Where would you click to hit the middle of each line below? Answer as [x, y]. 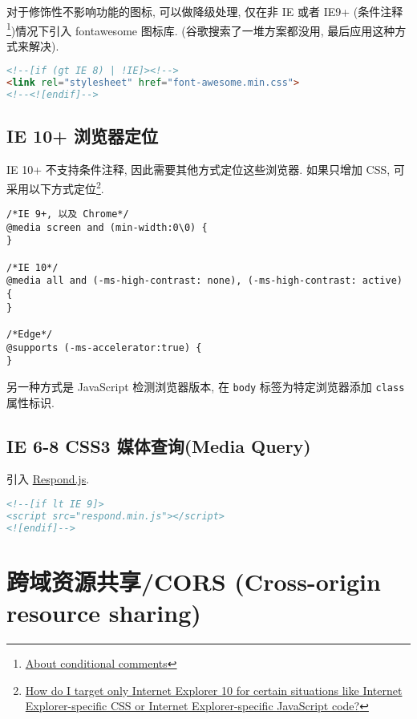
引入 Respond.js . [48, 479]
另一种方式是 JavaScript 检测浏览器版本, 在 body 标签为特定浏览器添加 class [206, 386]
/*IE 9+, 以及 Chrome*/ [68, 214]
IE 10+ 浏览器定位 [83, 136]
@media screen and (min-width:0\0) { [107, 227]
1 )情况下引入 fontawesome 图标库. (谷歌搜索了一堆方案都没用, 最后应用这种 [201, 29]
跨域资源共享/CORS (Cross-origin [194, 581]
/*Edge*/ [30, 335]
